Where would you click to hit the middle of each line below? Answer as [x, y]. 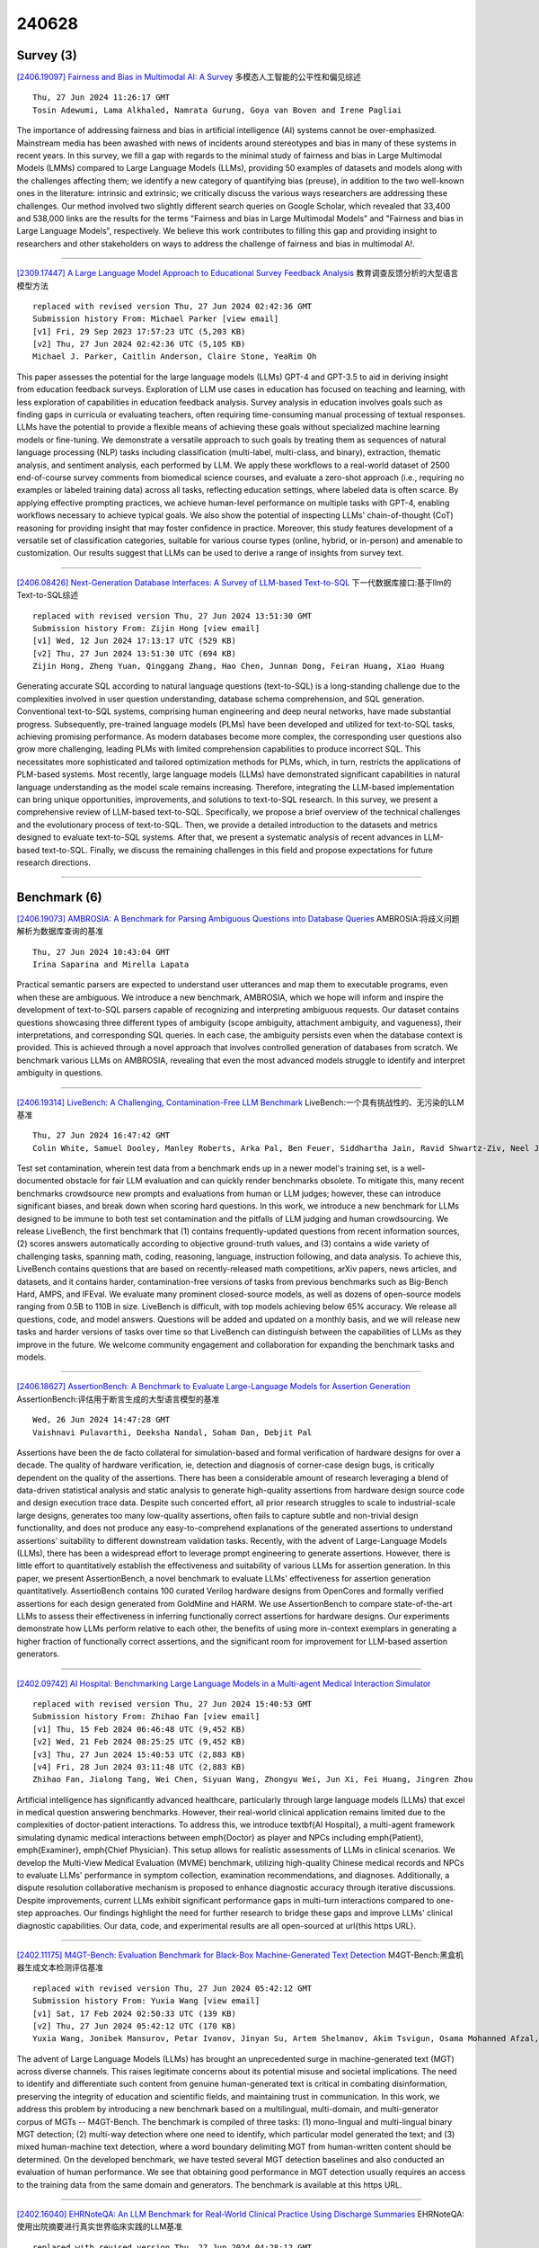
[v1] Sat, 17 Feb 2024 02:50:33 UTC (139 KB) [135, 2013]
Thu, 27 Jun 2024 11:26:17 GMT [102, 98]
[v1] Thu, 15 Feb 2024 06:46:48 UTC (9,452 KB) [139, 1729]
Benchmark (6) [59, 897]
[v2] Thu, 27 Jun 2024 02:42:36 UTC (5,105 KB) [139, 344]
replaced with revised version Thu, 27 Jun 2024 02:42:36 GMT [172, 306]
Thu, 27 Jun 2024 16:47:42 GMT [102, 1136]
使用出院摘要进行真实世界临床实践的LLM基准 [100, 2226]
